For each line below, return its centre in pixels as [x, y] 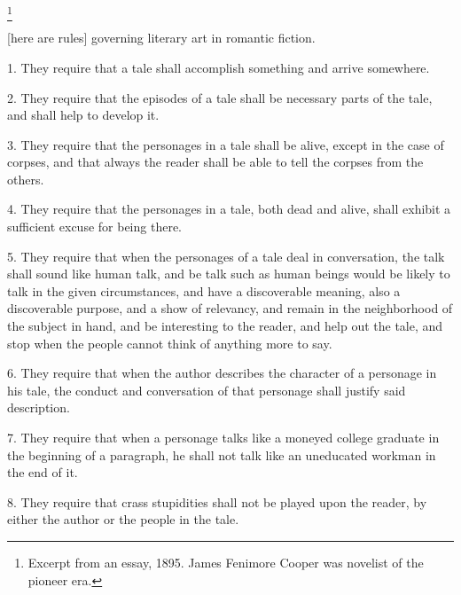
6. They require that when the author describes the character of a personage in [222, 373]
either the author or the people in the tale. [123, 519]
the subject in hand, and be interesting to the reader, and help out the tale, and [225, 326]
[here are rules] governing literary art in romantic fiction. [161, 38]
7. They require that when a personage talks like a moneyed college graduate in [223, 438]
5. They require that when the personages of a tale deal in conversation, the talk [226, 256]
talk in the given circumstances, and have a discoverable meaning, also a [204, 290]
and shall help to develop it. [83, 115]
